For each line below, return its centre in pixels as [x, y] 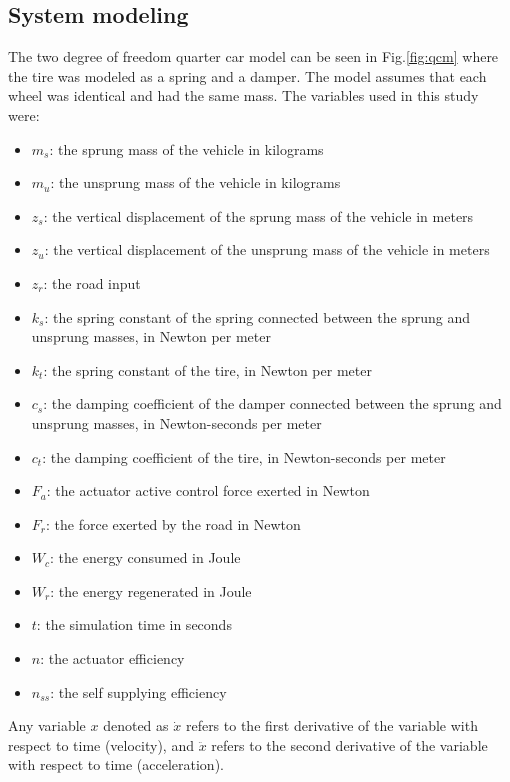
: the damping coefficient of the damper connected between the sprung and [272, 403]
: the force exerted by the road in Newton [173, 523]
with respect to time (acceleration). [116, 764]
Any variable [47, 725]
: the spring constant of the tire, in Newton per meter [207, 369]
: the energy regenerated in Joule [151, 590]
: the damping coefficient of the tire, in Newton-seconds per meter [244, 456]
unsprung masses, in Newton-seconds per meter [176, 422]
